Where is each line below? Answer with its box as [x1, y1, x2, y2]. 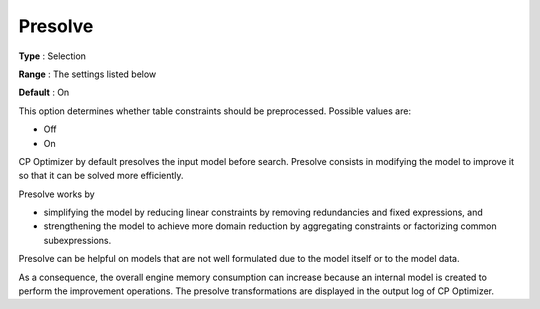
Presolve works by [18, 188, 95, 200]
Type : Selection [18, 50, 87, 62]
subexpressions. [43, 234, 112, 246]
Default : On [18, 86, 70, 99]
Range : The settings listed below [18, 68, 157, 80]
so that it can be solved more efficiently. [18, 170, 184, 182]
